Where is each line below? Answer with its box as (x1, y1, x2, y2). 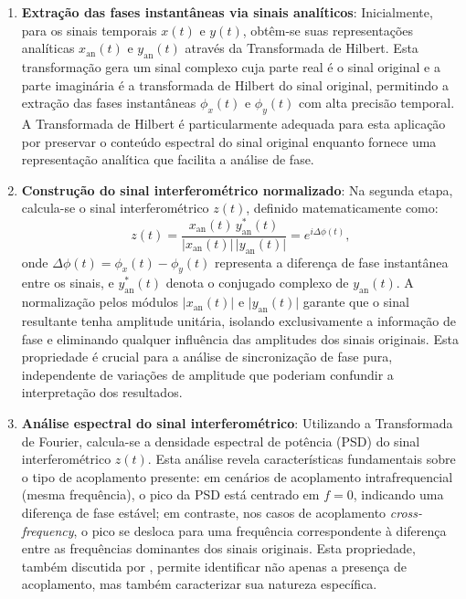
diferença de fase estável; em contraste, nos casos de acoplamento (21, 502, 387, 521)
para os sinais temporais (21, 20, 157, 39)
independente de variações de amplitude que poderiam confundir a (21, 364, 394, 384)
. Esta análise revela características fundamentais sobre (147, 449, 456, 468)
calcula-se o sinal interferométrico (21, 198, 209, 217)
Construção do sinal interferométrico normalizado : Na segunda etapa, (21, 180, 453, 199)
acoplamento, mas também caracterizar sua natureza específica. (21, 574, 377, 594)
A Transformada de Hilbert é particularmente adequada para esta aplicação (21, 113, 446, 132)
